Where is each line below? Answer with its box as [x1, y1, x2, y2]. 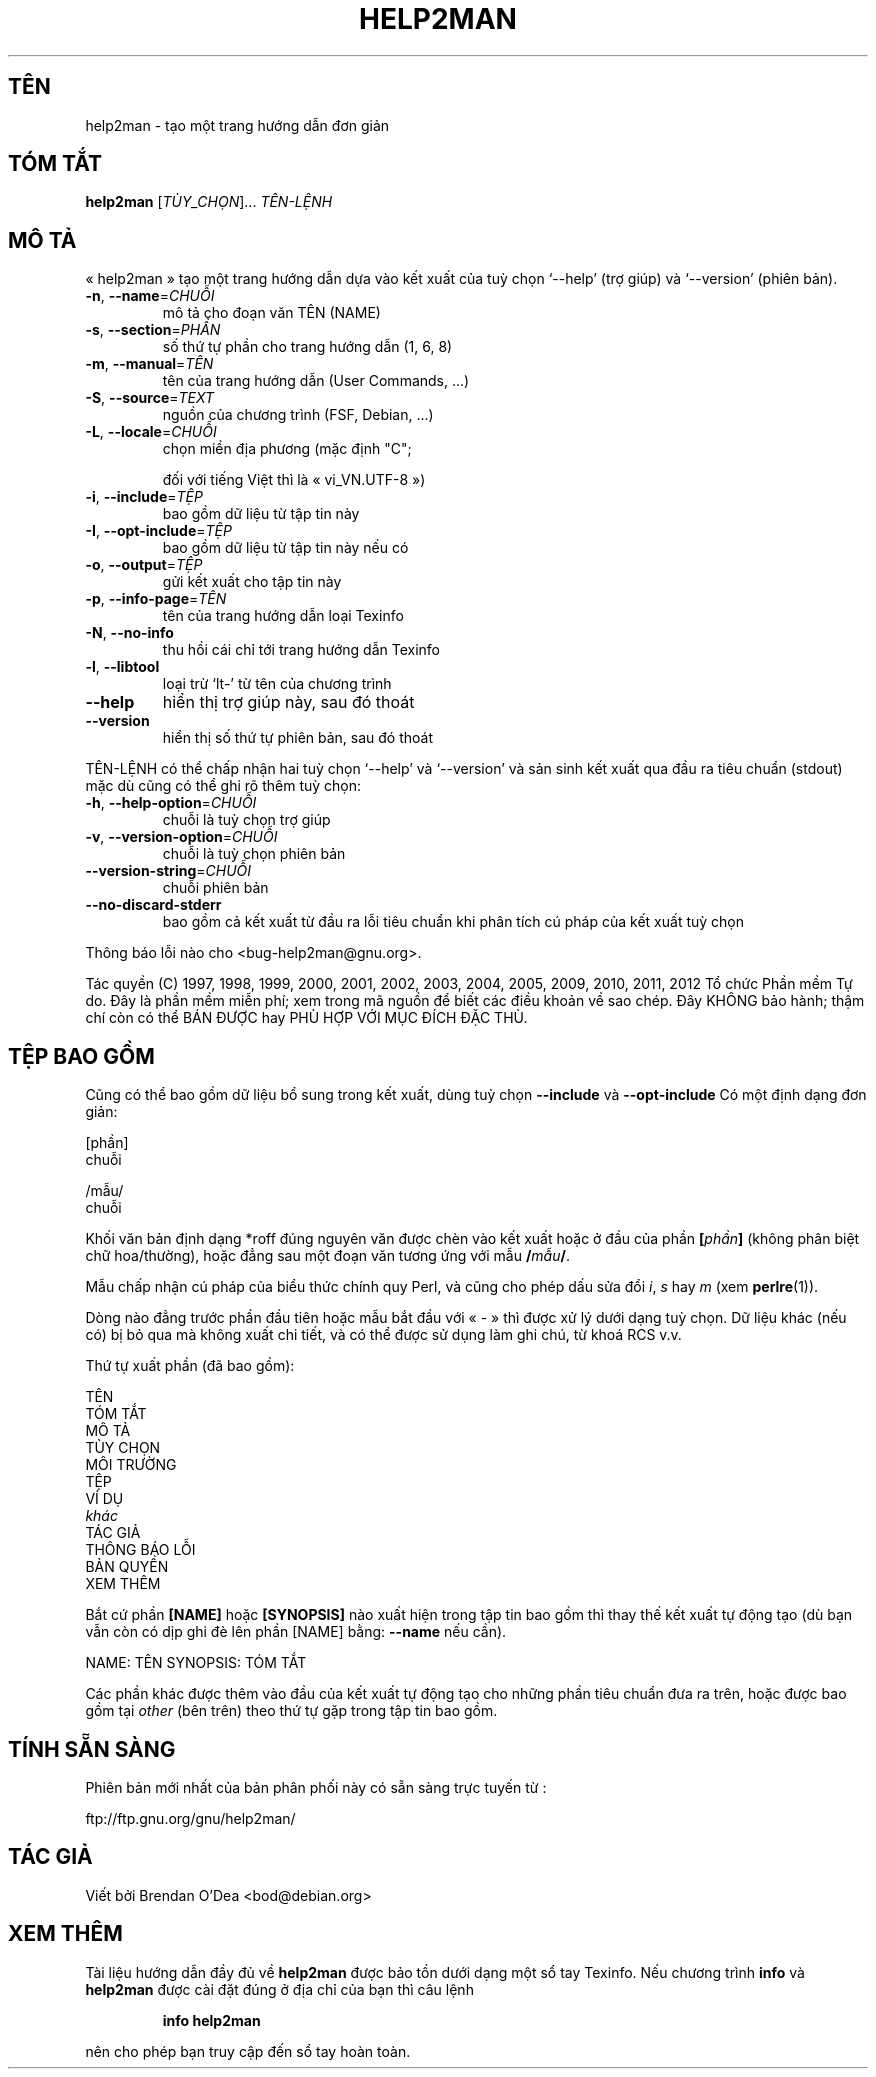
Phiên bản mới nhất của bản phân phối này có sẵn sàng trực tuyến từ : [85, 1778, 547, 1796]
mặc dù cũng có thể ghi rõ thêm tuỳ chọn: [85, 777, 362, 795]
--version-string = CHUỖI [85, 862, 252, 880]
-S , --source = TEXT [85, 389, 215, 407]
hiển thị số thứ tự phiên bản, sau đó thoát [162, 729, 434, 747]
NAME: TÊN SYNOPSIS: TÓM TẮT [85, 1654, 307, 1672]
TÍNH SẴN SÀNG [8, 1736, 176, 1762]
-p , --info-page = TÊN [85, 590, 227, 608]
